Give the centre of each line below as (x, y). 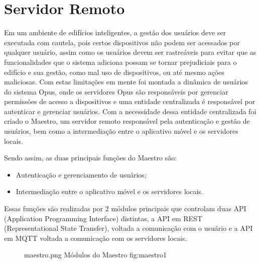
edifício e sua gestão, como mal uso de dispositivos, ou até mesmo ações (114, 72)
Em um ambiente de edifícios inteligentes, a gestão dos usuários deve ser (115, 32)
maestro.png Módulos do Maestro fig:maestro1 (95, 255)
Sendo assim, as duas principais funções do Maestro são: (91, 158)
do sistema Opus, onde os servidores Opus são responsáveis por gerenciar (116, 91)
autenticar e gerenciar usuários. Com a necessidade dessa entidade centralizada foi (130, 111)
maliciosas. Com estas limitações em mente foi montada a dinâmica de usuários (126, 82)
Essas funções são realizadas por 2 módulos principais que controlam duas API (125, 208)
